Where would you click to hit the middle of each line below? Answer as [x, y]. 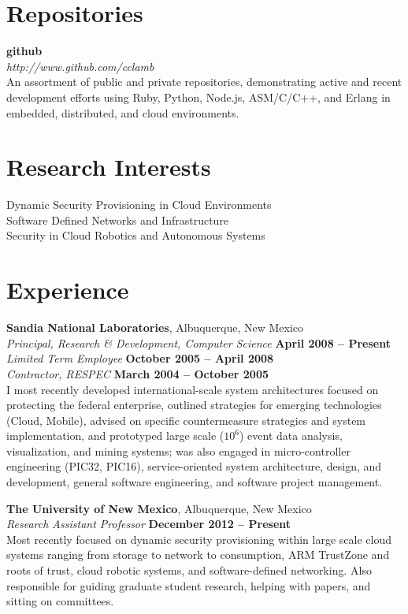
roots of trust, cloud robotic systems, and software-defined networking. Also [189, 570]
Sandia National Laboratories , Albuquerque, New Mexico [155, 327]
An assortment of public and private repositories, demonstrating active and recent [204, 82]
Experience [68, 290]
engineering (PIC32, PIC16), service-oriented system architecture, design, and [194, 466]
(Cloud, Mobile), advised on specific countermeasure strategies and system [186, 420]
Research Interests [109, 167]
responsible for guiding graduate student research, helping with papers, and [189, 585]
